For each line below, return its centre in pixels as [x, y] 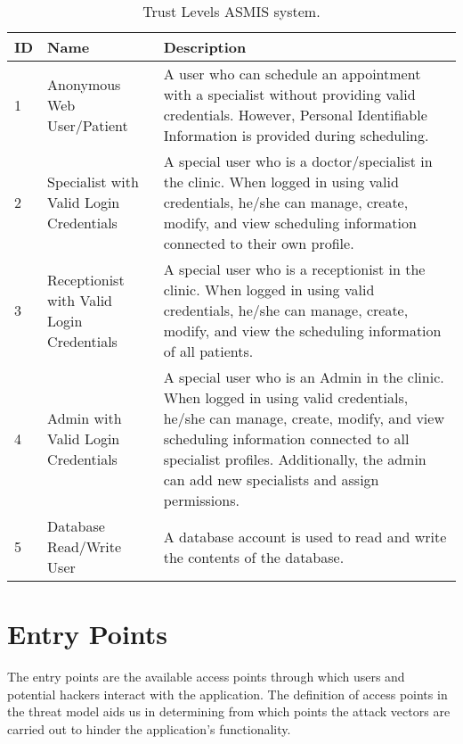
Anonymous [84, 84]
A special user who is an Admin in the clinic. [304, 377]
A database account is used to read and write [305, 536]
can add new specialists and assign [271, 479]
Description [205, 47]
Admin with [85, 418]
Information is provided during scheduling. [296, 135]
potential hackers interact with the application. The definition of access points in [227, 694]
